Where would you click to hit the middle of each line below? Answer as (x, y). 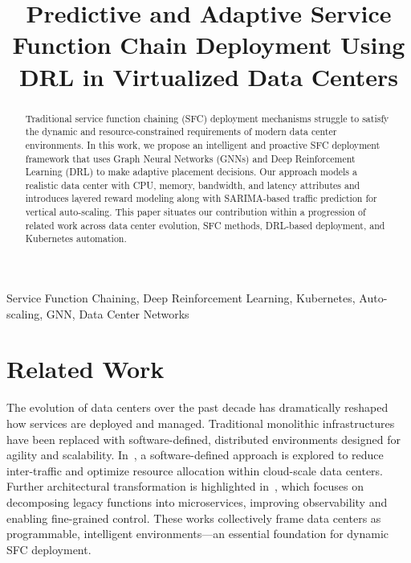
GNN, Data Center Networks (118, 313)
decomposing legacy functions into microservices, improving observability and (197, 501)
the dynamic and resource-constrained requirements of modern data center (181, 132)
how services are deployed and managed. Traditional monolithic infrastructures (201, 423)
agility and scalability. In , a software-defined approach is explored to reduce (195, 455)
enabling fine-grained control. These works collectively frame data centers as (194, 518)
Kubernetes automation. (76, 238)
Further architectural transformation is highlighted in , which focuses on (185, 486)
